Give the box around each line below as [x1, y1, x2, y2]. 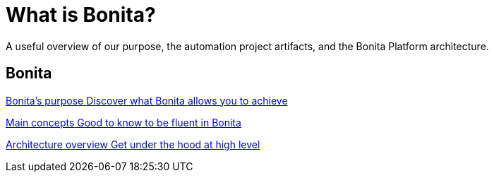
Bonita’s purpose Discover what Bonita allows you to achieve [6, 94, 288, 107]
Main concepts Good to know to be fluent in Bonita [6, 116, 241, 129]
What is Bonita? [6, 3, 156, 27]
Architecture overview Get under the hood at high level [6, 138, 260, 150]
